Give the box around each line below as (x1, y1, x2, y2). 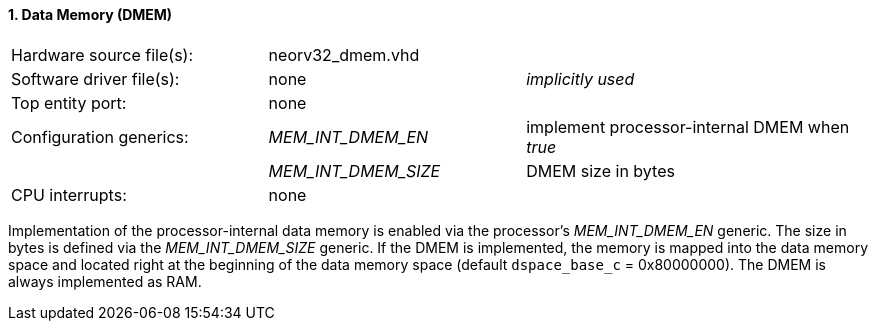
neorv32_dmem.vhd (268, 44, 420, 65)
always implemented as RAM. (8, 272, 202, 290)
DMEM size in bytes (526, 160, 675, 181)
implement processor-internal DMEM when (526, 116, 850, 137)
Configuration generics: (11, 126, 189, 147)
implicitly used (526, 68, 635, 89)
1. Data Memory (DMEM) (8, 6, 173, 23)
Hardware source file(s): (11, 44, 194, 65)
